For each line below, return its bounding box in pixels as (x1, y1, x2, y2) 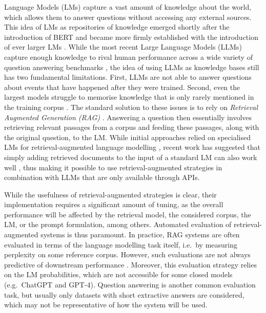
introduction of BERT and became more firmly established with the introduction (4, 31, 258, 42)
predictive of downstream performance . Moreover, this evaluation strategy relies (4, 259, 257, 270)
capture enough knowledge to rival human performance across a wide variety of (4, 51, 253, 62)
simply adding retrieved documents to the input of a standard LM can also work (4, 151, 257, 162)
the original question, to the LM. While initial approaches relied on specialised (4, 131, 251, 142)
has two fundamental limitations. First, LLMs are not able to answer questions (4, 72, 252, 82)
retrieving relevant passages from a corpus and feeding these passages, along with (4, 122, 259, 132)
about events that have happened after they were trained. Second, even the (4, 81, 240, 92)
